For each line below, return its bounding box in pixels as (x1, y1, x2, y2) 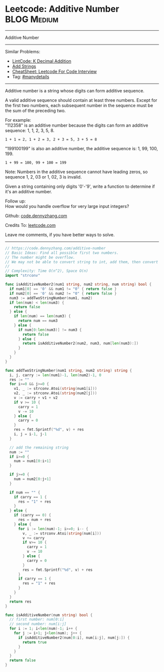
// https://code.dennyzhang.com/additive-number (5, 246, 106, 250)
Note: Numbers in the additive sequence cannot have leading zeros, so (5, 169, 148, 175)
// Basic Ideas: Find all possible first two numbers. (5, 250, 119, 255)
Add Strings (12, 63, 37, 69)
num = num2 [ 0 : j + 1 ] (14, 477, 51, 482)
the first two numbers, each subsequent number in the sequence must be (5, 102, 153, 108)
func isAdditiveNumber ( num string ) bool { (5, 612, 93, 617)
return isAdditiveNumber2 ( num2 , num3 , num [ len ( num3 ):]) (22, 341, 139, 346)
